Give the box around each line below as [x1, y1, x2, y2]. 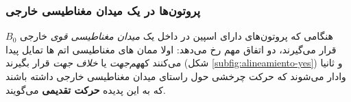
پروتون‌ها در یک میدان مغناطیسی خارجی [5, 1, 201, 18]
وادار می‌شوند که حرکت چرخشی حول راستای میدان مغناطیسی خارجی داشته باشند [5, 69, 346, 83]
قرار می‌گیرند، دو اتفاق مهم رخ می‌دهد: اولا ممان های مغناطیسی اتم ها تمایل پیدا [5, 42, 337, 56]
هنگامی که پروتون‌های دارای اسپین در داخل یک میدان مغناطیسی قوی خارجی [19, 29, 333, 43]
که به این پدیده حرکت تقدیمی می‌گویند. [5, 82, 166, 97]
